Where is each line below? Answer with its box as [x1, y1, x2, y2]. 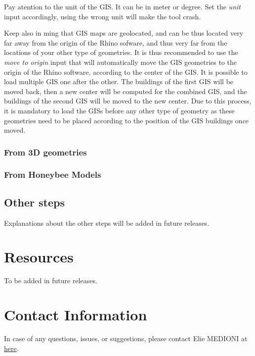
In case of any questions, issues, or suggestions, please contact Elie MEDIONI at [4, 333, 248, 344]
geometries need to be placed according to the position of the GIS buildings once [4, 115, 249, 125]
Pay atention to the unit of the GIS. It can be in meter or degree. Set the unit [4, 1, 241, 11]
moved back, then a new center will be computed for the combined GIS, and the [4, 86, 247, 96]
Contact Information [4, 305, 147, 325]
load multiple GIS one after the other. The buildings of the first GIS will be [4, 76, 234, 87]
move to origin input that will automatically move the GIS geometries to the [4, 56, 237, 67]
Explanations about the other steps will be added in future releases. [4, 217, 210, 228]
